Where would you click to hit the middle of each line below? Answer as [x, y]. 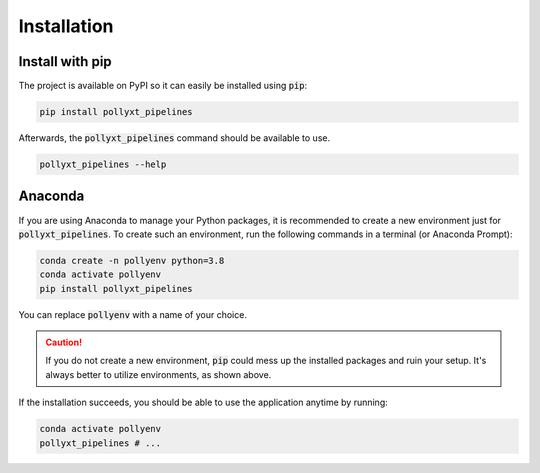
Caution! [64, 342]
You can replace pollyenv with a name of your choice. [132, 314]
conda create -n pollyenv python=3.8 [132, 260]
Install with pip [65, 61]
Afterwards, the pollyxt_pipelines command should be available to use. [174, 138]
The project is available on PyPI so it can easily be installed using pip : [163, 86]
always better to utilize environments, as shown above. [158, 374]
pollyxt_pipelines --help [103, 164]
